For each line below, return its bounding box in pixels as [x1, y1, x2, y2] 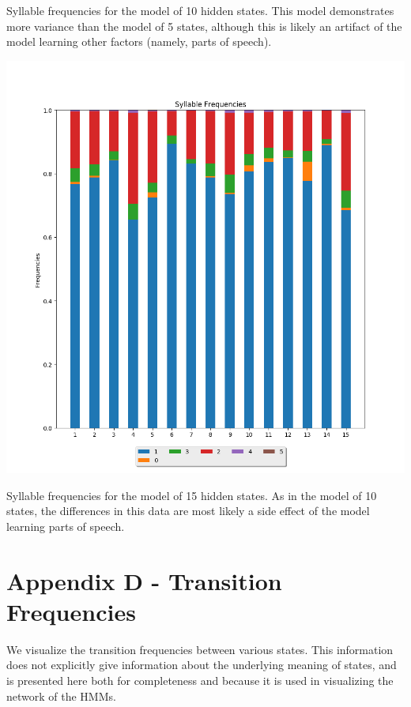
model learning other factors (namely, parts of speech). [6, 33, 272, 50]
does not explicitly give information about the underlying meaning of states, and [6, 656, 397, 673]
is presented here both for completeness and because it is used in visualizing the [6, 672, 394, 689]
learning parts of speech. [6, 517, 125, 534]
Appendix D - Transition [6, 564, 282, 596]
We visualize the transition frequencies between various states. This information [6, 641, 394, 657]
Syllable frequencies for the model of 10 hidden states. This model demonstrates [6, 2, 394, 18]
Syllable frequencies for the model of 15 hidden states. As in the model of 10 [6, 487, 377, 503]
